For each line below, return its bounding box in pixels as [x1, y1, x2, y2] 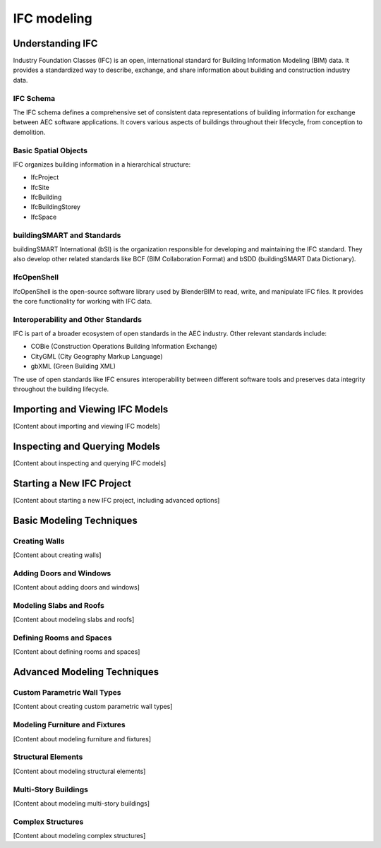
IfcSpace [30, 213, 57, 221]
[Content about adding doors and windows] [13, 583, 140, 592]
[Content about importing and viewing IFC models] [13, 422, 160, 430]
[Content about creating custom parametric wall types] [13, 703, 173, 711]
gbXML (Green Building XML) [30, 362, 116, 371]
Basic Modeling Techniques [13, 514, 138, 526]
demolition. [13, 128, 46, 136]
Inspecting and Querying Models [13, 440, 161, 452]
